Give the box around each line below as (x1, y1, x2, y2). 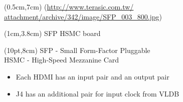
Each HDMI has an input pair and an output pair (16, 71, 169, 81)
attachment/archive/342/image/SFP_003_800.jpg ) (4, 11, 162, 21)
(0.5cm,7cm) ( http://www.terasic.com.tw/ (4, 1, 134, 11)
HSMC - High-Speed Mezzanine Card (4, 54, 119, 65)
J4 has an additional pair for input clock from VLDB (16, 88, 179, 98)
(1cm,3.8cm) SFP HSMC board (4, 28, 101, 38)
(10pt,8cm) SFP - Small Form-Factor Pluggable (4, 44, 150, 55)
